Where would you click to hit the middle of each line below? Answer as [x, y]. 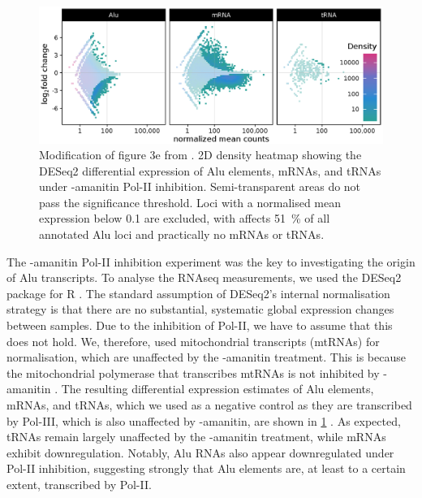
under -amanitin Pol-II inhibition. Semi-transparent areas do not [200, 186]
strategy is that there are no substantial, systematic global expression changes [200, 309]
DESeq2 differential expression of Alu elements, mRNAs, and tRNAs [210, 170]
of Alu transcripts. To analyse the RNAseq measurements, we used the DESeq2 [204, 277]
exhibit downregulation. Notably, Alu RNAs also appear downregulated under [200, 452]
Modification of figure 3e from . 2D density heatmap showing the [200, 155]
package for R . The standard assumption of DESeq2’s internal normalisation [198, 293]
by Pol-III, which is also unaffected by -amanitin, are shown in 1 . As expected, [204, 420]
